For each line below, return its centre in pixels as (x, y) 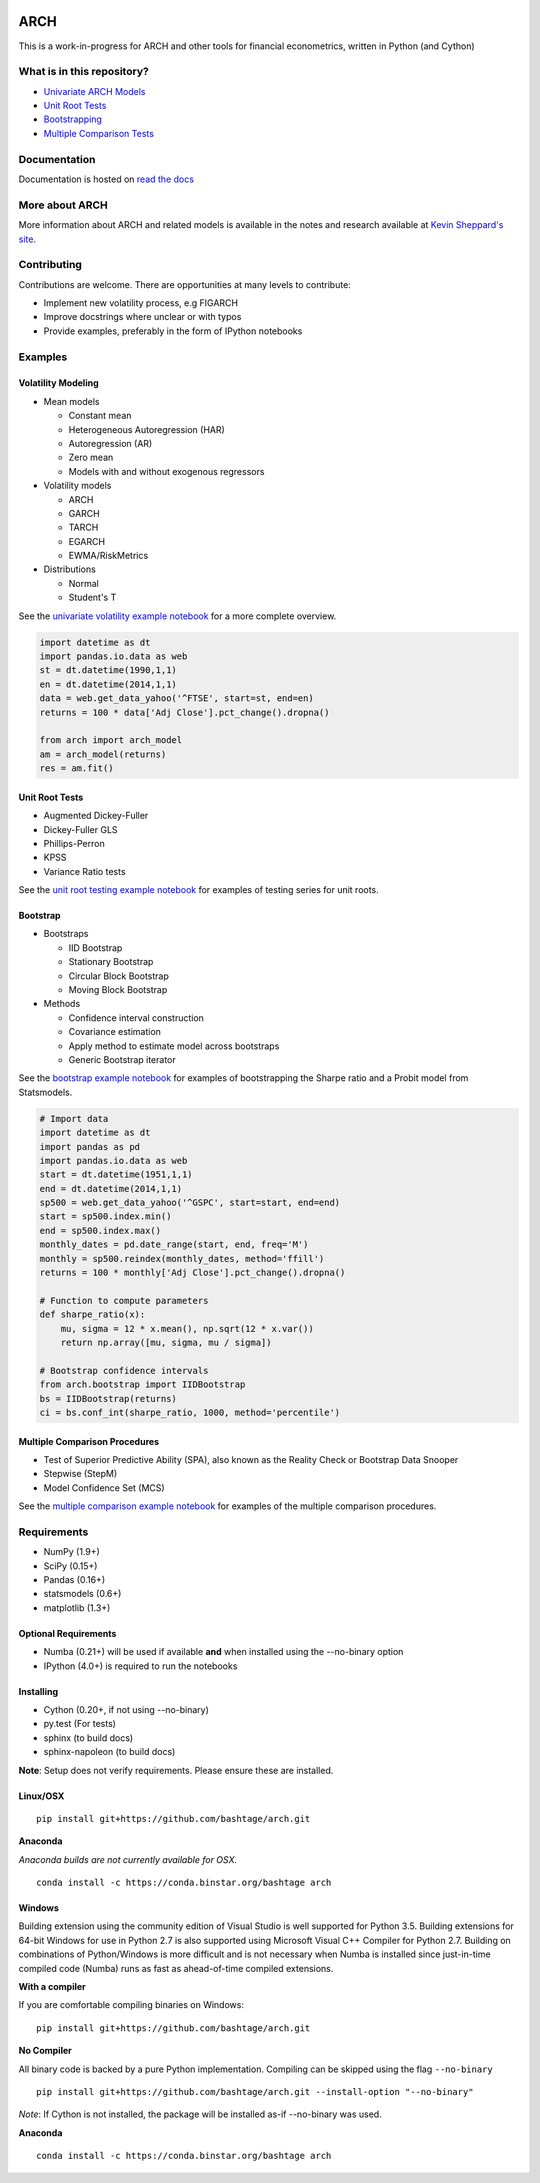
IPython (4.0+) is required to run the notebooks (140, 1666)
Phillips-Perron (74, 843)
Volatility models (77, 486)
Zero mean (91, 457)
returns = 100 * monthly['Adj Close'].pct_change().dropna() (192, 1273)
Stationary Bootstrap (111, 962)
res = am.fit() (76, 768)
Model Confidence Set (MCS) (104, 1487)
